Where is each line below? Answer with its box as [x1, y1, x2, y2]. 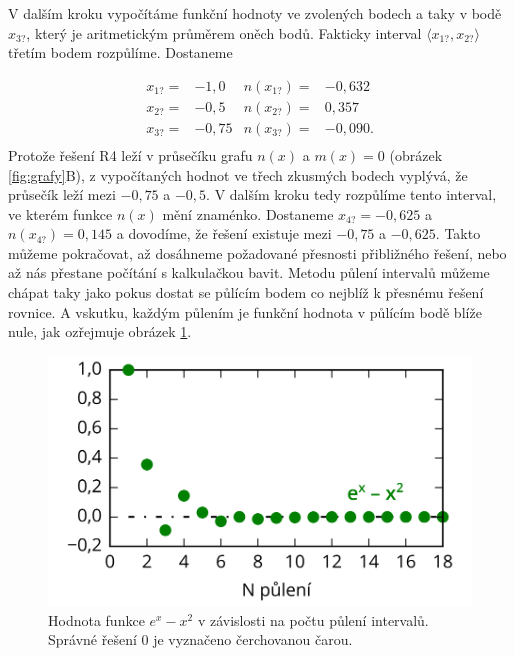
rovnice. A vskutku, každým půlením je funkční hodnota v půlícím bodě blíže [8, 301, 482, 322]
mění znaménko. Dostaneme [162, 203, 334, 224]
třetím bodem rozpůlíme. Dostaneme [8, 42, 233, 63]
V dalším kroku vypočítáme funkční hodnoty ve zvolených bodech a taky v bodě [8, 3, 502, 23]
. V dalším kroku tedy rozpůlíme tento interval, [206, 184, 497, 205]
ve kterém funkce [8, 203, 113, 224]
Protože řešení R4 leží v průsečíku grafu [8, 144, 253, 165]
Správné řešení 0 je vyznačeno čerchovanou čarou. [48, 629, 353, 650]
